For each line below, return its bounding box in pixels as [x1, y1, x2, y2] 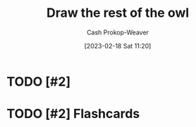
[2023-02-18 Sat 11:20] [84, 41, 152, 50]
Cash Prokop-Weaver [86, 28, 149, 36]
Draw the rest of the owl [46, 5, 190, 21]
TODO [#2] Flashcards [6, 106, 140, 122]
